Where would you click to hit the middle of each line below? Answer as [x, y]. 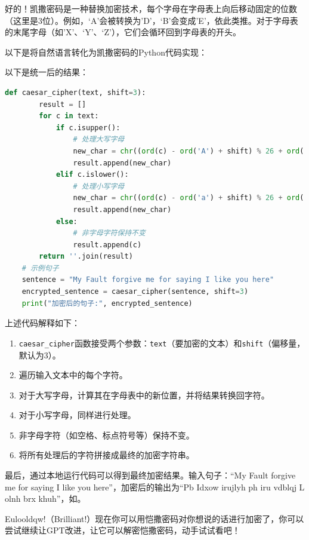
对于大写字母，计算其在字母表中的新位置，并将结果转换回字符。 [144, 395]
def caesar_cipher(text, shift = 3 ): [75, 92]
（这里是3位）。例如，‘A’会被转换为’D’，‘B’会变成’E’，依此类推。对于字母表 [152, 20]
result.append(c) [107, 245]
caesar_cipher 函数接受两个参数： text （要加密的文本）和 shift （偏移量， [162, 343]
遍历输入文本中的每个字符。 [73, 375]
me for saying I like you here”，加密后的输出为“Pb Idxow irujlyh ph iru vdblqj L [155, 487]
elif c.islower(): [92, 175]
